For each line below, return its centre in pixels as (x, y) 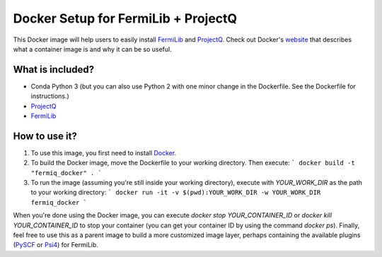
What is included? (54, 70)
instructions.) (50, 96)
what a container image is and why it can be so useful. (93, 49)
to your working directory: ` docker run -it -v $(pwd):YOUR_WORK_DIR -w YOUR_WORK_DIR (176, 192)
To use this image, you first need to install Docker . (104, 153)
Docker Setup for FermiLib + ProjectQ (125, 18)
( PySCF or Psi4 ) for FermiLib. (56, 245)
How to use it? (45, 136)
